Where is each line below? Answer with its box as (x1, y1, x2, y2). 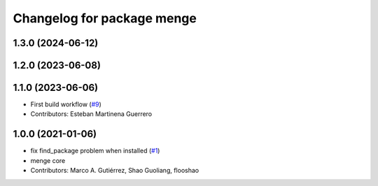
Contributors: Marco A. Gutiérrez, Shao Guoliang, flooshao (30, 166, 199, 175)
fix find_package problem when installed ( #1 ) (30, 147, 160, 155)
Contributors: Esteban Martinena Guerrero (30, 110, 153, 118)
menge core (30, 156, 66, 164)
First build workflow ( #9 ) (30, 100, 101, 108)
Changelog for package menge (13, 10, 197, 26)
